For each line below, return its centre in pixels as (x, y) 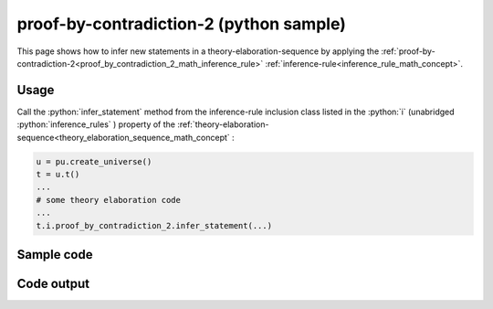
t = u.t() (58, 174)
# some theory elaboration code (109, 200)
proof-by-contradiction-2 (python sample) (182, 24)
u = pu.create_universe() (94, 161)
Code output (53, 283)
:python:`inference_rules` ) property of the (96, 124)
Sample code (55, 255)
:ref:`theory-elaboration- (223, 124)
